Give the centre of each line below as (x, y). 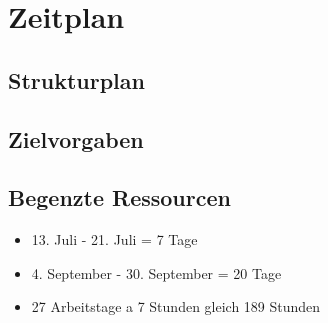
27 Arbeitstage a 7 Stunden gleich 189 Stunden (176, 306)
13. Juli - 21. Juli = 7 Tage (114, 239)
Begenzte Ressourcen (119, 197)
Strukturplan (76, 79)
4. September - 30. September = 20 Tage (156, 272)
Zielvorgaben (76, 138)
